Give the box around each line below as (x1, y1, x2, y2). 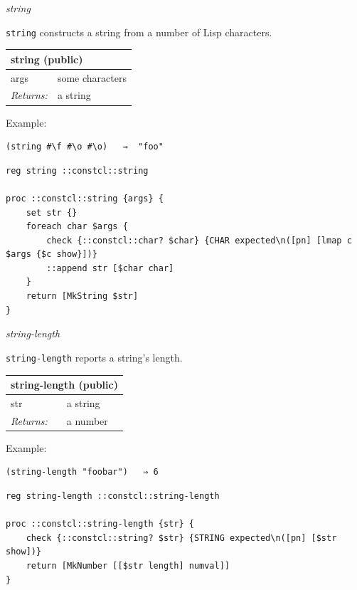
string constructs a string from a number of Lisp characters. (6, 24, 272, 39)
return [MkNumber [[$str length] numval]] (26, 560, 230, 571)
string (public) (11, 51, 83, 66)
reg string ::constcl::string (6, 165, 149, 176)
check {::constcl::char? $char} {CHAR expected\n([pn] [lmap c (46, 235, 352, 246)
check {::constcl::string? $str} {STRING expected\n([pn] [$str (26, 532, 337, 543)
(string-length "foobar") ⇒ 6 (6, 467, 159, 478)
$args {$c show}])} (6, 249, 97, 260)
